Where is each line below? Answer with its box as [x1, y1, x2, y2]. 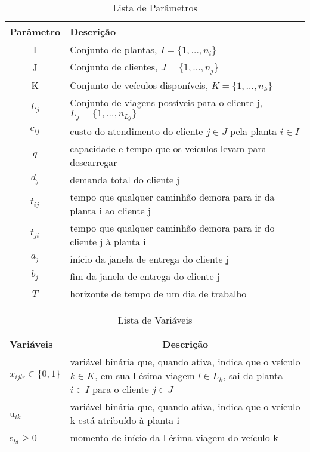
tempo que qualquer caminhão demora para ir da [70, 189, 275, 204]
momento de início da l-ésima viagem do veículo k [70, 430, 278, 444]
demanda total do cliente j [70, 172, 180, 186]
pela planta [230, 124, 277, 138]
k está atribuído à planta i [70, 413, 179, 427]
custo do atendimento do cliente [70, 124, 203, 138]
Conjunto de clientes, [70, 60, 158, 73]
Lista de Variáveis [117, 312, 193, 327]
